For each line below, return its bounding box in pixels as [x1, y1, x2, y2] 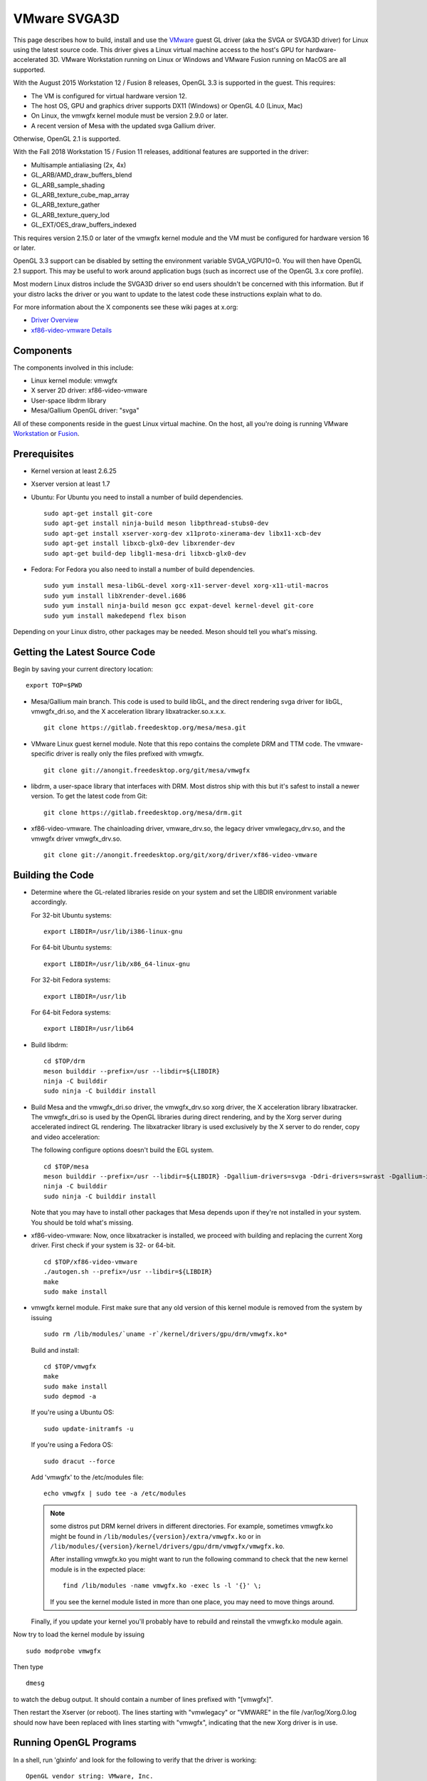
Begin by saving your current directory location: [13, 665, 153, 673]
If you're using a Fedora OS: [31, 1440, 113, 1449]
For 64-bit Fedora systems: [31, 1008, 111, 1017]
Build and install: [31, 1346, 80, 1354]
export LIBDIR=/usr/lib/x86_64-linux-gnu [43, 960, 190, 968]
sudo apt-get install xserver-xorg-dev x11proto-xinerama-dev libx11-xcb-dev [43, 529, 322, 537]
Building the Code [13, 869, 95, 881]
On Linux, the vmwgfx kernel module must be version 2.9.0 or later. [31, 111, 228, 120]
